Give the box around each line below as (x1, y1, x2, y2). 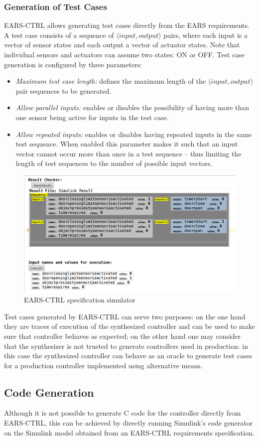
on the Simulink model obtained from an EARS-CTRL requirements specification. (4, 427, 255, 438)
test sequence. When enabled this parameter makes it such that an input (15, 139, 238, 149)
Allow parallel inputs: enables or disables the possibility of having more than (15, 102, 250, 113)
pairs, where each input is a (163, 29, 248, 40)
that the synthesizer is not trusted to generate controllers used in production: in (4, 340, 248, 351)
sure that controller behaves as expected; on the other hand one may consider (4, 330, 241, 341)
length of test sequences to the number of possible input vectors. (15, 158, 213, 168)
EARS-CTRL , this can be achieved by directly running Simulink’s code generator (4, 418, 253, 428)
